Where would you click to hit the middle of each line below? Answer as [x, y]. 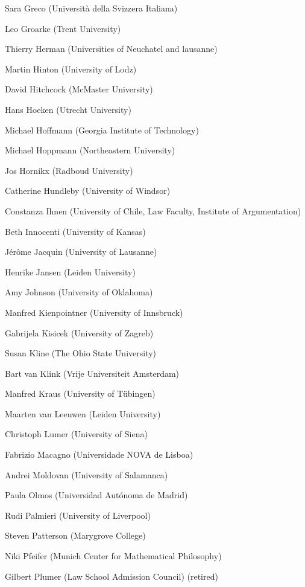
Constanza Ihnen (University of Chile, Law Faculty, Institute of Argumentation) [153, 210]
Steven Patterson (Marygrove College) [75, 535]
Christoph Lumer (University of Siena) [76, 434]
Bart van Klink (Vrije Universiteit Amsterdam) [92, 373]
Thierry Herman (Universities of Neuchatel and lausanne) [111, 49]
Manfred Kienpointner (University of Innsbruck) [94, 312]
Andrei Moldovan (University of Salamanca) [86, 474]
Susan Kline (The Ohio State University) [81, 353]
